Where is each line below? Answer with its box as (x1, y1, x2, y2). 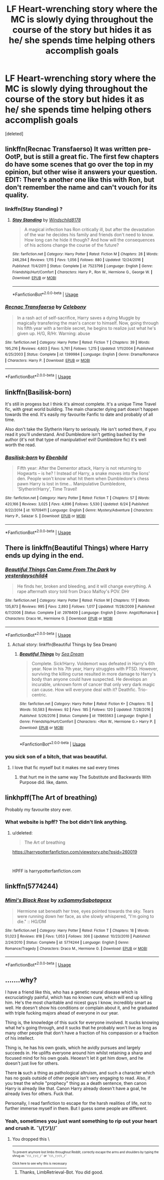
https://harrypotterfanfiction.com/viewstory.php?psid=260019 (12, 849, 138, 855)
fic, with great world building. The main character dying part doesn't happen (5, 406, 159, 412)
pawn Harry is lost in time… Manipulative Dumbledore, (17, 481, 126, 487)
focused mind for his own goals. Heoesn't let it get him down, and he (5, 1055, 143, 1061)
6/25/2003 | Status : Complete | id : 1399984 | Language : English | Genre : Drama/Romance (5, 352, 159, 357)
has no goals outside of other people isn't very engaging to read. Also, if (5, 1075, 151, 1081)
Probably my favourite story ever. (5, 806, 72, 812)
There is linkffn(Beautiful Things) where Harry (5, 543, 149, 552)
